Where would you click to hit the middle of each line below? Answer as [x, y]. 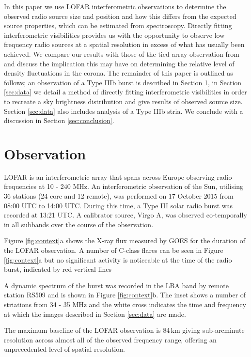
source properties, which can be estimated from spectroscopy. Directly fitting [118, 25]
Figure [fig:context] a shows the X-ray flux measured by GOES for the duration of [125, 241]
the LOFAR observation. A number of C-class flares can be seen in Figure [114, 250]
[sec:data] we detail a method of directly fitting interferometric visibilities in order [125, 92]
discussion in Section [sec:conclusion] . [59, 120]
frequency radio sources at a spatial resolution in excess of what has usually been [124, 44]
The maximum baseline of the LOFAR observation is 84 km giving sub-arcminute [124, 330]
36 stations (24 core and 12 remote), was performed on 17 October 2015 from [119, 196]
